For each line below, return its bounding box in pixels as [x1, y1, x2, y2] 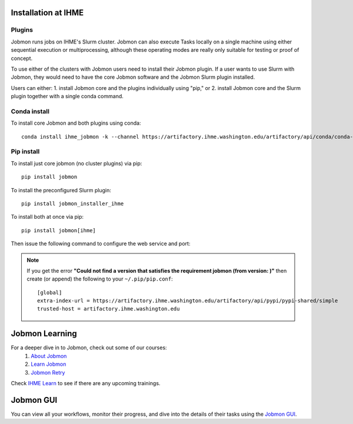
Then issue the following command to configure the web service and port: [11, 240, 191, 247]
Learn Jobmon [31, 360, 66, 368]
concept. [11, 55, 33, 62]
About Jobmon [31, 352, 67, 359]
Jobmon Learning [11, 329, 78, 339]
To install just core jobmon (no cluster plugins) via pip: [11, 159, 142, 167]
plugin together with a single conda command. [11, 93, 124, 100]
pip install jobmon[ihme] [21, 227, 96, 233]
